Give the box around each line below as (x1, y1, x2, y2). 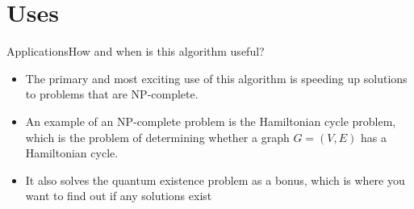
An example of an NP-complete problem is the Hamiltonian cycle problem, (25, 112, 396, 129)
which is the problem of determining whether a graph (25, 128, 290, 145)
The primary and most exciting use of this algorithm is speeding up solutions (25, 69, 408, 86)
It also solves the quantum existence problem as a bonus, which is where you (25, 171, 405, 188)
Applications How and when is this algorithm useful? (6, 43, 265, 60)
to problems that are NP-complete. (25, 86, 199, 102)
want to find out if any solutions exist (25, 187, 212, 204)
